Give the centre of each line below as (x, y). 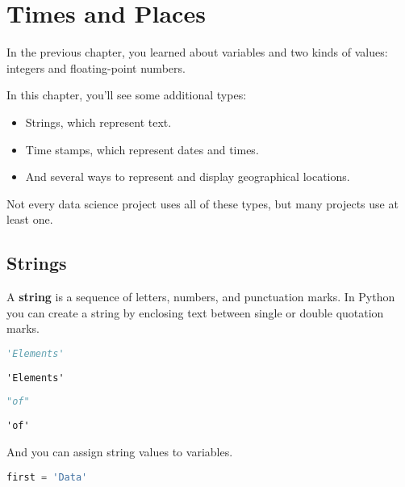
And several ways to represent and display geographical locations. (188, 176)
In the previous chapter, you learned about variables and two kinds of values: (197, 52)
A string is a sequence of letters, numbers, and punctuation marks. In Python (201, 297)
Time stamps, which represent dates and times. (142, 149)
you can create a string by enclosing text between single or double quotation (195, 312)
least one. (30, 219)
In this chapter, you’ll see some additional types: (127, 95)
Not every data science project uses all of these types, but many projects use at (202, 203)
